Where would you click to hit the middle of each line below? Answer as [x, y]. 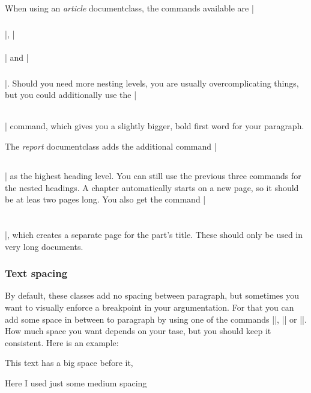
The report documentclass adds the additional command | [111, 146]
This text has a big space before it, [69, 363]
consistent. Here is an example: [62, 342]
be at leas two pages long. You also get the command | [105, 199]
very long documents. [44, 246]
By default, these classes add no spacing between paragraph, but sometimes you [152, 295]
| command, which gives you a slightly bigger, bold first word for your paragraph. [155, 126]
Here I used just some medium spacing [76, 382]
